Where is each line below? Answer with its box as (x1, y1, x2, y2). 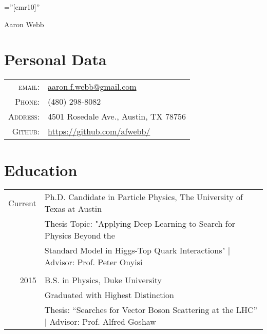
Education (4, 159, 78, 180)
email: (18, 81, 40, 93)
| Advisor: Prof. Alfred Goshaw (44, 316, 156, 328)
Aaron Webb (4, 18, 44, 29)
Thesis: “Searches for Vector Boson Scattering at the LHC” (44, 304, 258, 316)
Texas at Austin (44, 203, 102, 215)
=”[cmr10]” (4, 2, 40, 12)
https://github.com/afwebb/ (48, 125, 150, 137)
